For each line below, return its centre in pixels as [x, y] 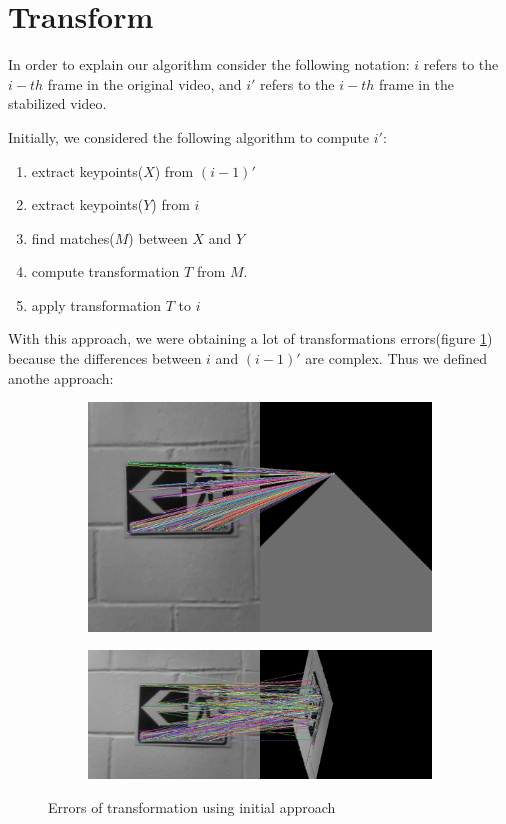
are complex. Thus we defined [396, 358]
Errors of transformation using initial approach [192, 806]
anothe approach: [61, 377]
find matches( [73, 237]
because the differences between [105, 358]
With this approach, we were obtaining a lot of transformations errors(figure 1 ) [250, 338]
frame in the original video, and [144, 83]
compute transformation [105, 271]
